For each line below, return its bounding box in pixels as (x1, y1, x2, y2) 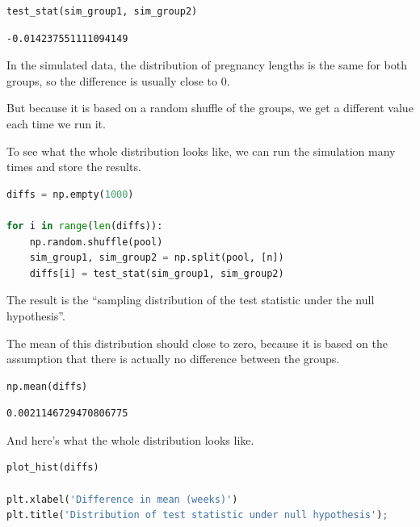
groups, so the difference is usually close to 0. (6, 72, 230, 89)
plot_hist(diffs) (6, 462, 99, 474)
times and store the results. (6, 158, 141, 175)
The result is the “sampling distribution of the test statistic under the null (6, 291, 375, 308)
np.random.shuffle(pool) (29, 236, 163, 248)
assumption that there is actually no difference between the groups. (6, 350, 340, 367)
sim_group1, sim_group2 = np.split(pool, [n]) (29, 252, 284, 264)
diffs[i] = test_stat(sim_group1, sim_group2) (29, 267, 284, 279)
